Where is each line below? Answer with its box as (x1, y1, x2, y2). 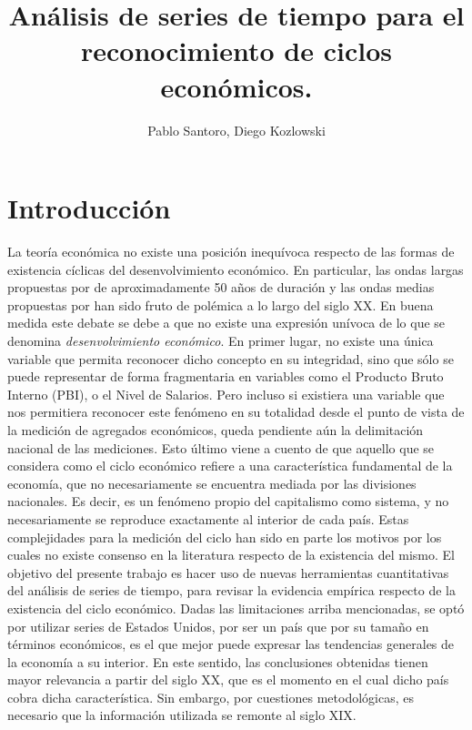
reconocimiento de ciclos (80, 32, 393, 69)
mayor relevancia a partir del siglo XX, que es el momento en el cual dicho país (7, 670, 449, 689)
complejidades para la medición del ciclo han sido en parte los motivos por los (7, 527, 442, 546)
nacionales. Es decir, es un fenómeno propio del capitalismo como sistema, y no (7, 492, 449, 511)
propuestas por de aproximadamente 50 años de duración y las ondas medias (7, 278, 435, 297)
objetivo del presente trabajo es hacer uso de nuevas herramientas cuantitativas (7, 563, 449, 582)
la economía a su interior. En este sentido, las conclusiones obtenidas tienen (7, 652, 428, 671)
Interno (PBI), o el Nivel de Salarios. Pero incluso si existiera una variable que (7, 384, 445, 403)
